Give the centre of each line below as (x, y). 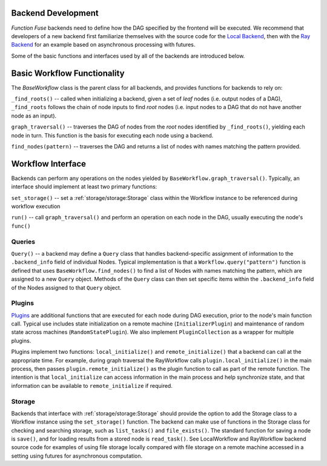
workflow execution (36, 207)
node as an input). (34, 116)
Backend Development (55, 13)
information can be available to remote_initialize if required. (92, 385)
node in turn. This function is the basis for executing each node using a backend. (112, 135)
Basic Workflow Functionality (68, 73)
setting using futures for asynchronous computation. (77, 456)
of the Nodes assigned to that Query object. (66, 287)
